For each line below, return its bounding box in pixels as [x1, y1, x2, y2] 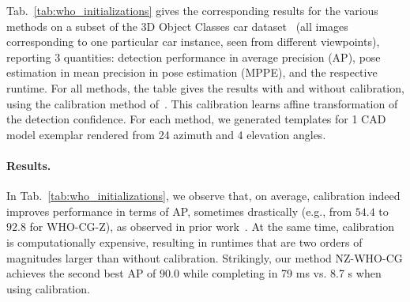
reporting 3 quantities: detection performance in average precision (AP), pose [6, 48, 381, 65]
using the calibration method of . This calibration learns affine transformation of [6, 95, 398, 111]
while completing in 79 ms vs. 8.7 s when [182, 265, 382, 281]
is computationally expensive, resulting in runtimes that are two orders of [6, 233, 363, 250]
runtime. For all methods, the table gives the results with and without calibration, [6, 79, 404, 96]
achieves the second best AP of [6, 265, 156, 281]
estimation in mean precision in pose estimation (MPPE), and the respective [6, 64, 378, 81]
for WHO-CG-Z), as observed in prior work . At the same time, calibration [29, 218, 394, 235]
